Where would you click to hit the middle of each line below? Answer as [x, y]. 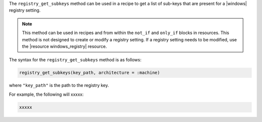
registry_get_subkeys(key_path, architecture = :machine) [90, 73]
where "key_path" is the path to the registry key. [59, 86]
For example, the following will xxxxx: [46, 94]
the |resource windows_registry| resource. [65, 46]
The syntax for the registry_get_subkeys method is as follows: [75, 60]
